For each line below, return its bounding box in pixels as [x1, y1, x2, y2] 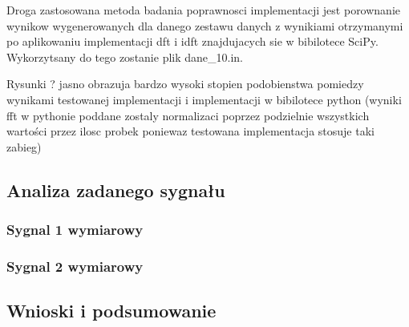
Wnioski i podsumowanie [6, 298, 217, 323]
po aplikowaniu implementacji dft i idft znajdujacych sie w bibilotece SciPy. [6, 33, 379, 50]
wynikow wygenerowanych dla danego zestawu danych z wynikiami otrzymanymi [6, 17, 403, 34]
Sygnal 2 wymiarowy [6, 256, 144, 276]
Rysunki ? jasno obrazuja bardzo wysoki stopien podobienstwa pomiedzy [6, 75, 364, 92]
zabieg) [6, 138, 42, 155]
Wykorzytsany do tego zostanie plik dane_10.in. [6, 48, 243, 65]
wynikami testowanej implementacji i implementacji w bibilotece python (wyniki [6, 91, 402, 107]
